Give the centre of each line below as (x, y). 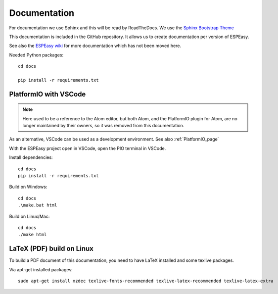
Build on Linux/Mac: (29, 216)
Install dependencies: (31, 157)
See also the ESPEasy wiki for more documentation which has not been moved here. (95, 46)
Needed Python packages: (36, 55)
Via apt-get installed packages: (41, 269)
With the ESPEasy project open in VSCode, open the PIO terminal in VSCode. (88, 148)
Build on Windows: (28, 187)
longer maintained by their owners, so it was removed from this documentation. (103, 126)
